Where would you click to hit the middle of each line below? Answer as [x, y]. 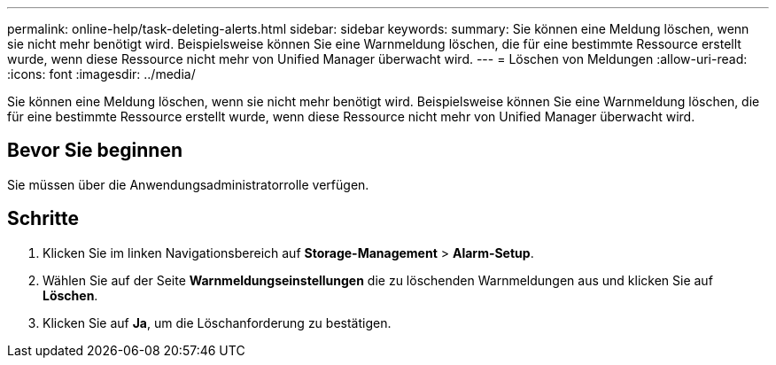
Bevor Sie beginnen [95, 151]
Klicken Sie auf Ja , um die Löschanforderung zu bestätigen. [217, 322]
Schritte [43, 219]
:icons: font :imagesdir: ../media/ [101, 74]
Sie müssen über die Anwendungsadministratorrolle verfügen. [188, 184]
